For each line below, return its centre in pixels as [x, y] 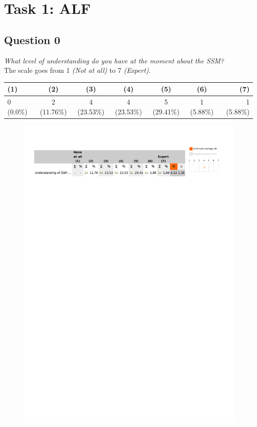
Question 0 [32, 39]
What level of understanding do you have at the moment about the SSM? [114, 60]
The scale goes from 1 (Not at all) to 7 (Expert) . [77, 70]
